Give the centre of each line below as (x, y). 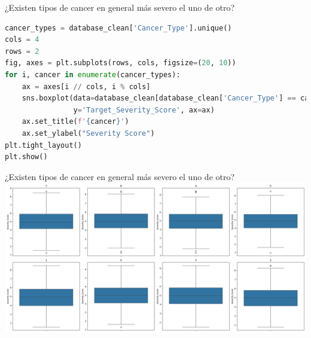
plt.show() (26, 157)
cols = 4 (22, 40)
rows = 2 (22, 51)
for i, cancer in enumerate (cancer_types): (93, 74)
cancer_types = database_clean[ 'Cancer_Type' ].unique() (118, 28)
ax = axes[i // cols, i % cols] (86, 86)
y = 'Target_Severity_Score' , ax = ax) (144, 110)
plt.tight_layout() (43, 145)
